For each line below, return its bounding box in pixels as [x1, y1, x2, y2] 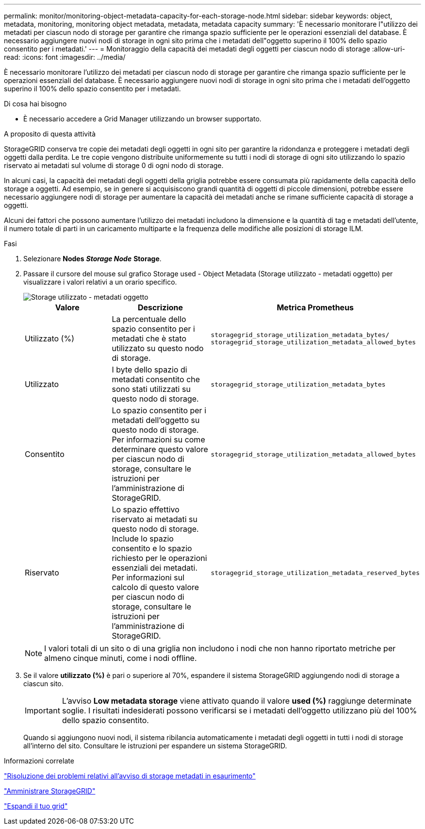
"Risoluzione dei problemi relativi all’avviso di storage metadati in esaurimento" [4, 772, 256, 780]
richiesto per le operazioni [112, 553, 207, 563]
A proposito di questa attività [4, 130, 96, 138]
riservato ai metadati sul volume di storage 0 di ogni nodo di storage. [4, 161, 224, 169]
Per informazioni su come [112, 435, 205, 444]
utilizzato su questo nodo [112, 343, 204, 353]
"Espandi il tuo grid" [4, 802, 68, 810]
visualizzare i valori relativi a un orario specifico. [23, 278, 177, 286]
